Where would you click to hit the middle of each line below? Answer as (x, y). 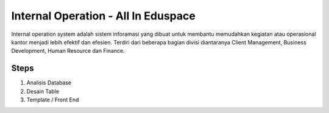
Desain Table (43, 91)
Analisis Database (49, 83)
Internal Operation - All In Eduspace (104, 16)
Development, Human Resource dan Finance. (68, 51)
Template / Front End (53, 100)
